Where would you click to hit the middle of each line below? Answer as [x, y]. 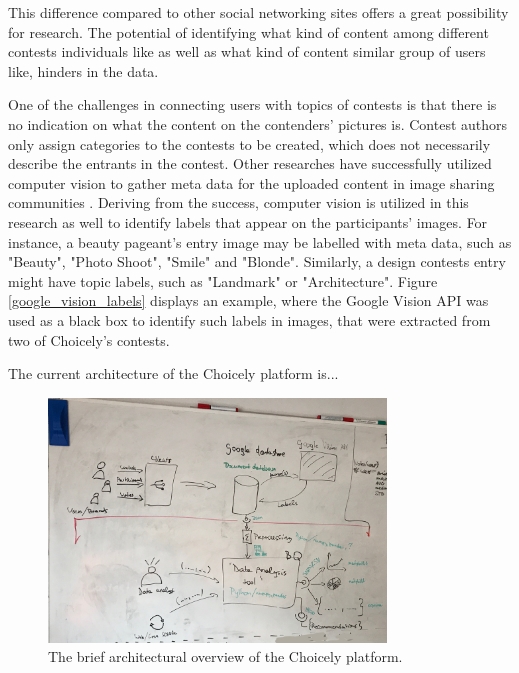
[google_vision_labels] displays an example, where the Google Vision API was [248, 300]
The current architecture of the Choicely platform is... [173, 373]
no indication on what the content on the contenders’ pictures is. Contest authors [258, 123]
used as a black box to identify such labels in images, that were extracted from [249, 319]
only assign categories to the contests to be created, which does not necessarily [249, 143]
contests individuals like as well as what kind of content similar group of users [247, 51]
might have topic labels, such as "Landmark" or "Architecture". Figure [223, 280]
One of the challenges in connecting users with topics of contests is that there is [252, 104]
